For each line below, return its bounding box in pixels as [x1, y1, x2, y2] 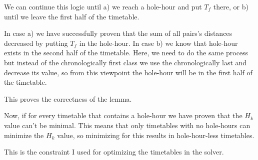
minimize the [4, 130, 44, 140]
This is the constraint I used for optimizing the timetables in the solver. [4, 147, 224, 157]
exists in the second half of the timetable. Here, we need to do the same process [4, 47, 248, 58]
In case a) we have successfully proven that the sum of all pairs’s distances [4, 28, 232, 38]
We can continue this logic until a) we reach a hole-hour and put [4, 1, 202, 11]
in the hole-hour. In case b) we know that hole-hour [79, 37, 238, 48]
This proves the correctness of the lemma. [4, 93, 132, 104]
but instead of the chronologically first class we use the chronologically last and [4, 57, 247, 67]
